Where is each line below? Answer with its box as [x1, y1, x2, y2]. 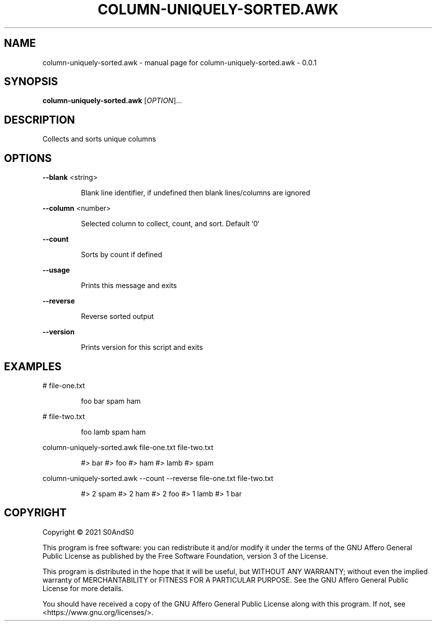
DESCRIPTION [4, 113, 75, 126]
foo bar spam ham [81, 396, 141, 405]
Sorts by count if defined [81, 250, 162, 259]
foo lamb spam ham [81, 427, 146, 436]
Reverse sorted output [81, 312, 154, 321]
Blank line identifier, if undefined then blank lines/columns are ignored [81, 188, 310, 197]
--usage [42, 266, 70, 275]
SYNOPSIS [4, 75, 58, 88]
